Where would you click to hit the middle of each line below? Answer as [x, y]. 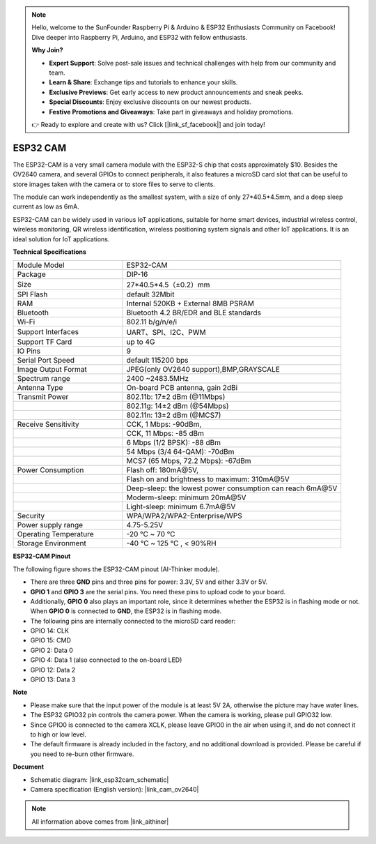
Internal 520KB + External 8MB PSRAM [190, 303]
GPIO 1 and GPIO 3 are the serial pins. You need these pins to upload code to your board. [158, 591]
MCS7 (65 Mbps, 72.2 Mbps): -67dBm [189, 461]
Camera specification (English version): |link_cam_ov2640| [115, 789]
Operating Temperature [55, 534]
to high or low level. [58, 734]
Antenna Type [40, 388]
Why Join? [47, 50]
